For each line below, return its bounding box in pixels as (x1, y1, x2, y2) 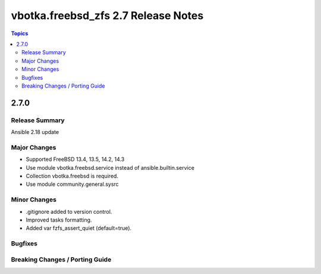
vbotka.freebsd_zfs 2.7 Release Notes (11, 9, 204, 22)
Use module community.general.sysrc (26, 180, 119, 188)
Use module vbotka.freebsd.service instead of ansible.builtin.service (26, 164, 194, 171)
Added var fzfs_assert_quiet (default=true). (26, 225, 132, 232)
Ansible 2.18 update (11, 129, 59, 136)
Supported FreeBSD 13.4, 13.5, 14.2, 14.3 (26, 155, 125, 163)
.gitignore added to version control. (26, 208, 112, 215)
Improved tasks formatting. (26, 216, 92, 223)
